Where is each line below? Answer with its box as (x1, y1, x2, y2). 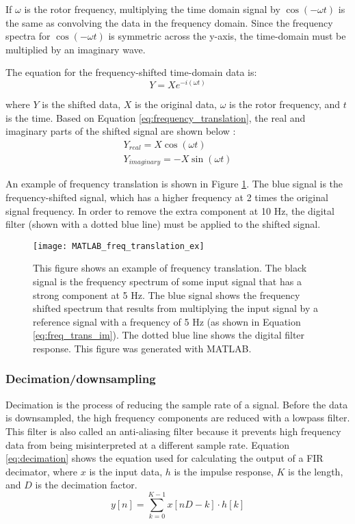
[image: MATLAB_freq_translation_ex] (33, 241, 205, 251)
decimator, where (5, 464, 78, 478)
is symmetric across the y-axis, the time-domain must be (108, 29, 346, 43)
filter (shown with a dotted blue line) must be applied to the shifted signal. (5, 217, 321, 231)
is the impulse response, (174, 464, 274, 478)
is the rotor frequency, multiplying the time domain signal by (24, 2, 280, 16)
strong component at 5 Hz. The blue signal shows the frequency (33, 287, 300, 302)
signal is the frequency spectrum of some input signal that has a (33, 274, 302, 288)
